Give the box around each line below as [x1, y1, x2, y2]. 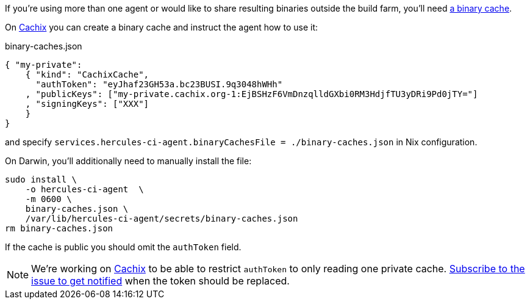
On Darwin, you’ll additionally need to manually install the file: [5, 156, 252, 166]
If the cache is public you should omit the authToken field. [5, 242, 242, 252]
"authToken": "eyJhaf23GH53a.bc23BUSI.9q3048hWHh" [35, 79, 283, 89]
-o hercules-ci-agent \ [25, 184, 144, 194]
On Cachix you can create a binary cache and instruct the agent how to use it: [5, 22, 318, 32]
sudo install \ [5, 175, 77, 184]
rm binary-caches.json [5, 223, 113, 233]
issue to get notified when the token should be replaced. [31, 275, 290, 287]
